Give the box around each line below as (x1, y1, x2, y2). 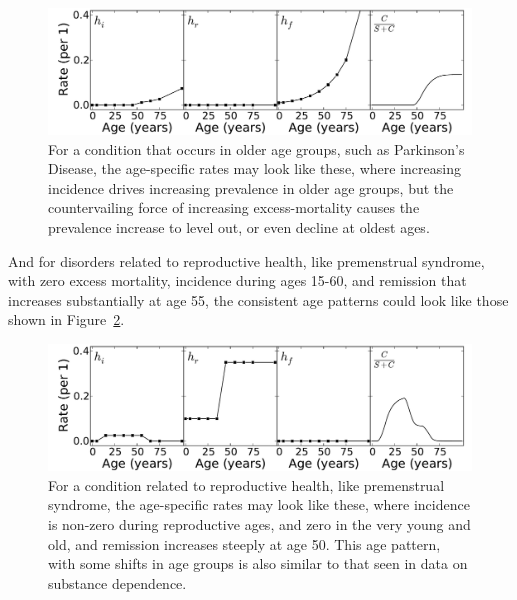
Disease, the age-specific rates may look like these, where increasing (48, 158, 461, 179)
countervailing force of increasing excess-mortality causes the (48, 197, 420, 218)
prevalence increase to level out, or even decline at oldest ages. (48, 217, 430, 238)
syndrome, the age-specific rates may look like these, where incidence (48, 494, 470, 515)
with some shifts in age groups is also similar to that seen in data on (48, 553, 468, 574)
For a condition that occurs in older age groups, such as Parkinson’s (48, 138, 465, 159)
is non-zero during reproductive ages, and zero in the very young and (48, 513, 471, 534)
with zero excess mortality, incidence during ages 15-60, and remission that (8, 270, 467, 291)
